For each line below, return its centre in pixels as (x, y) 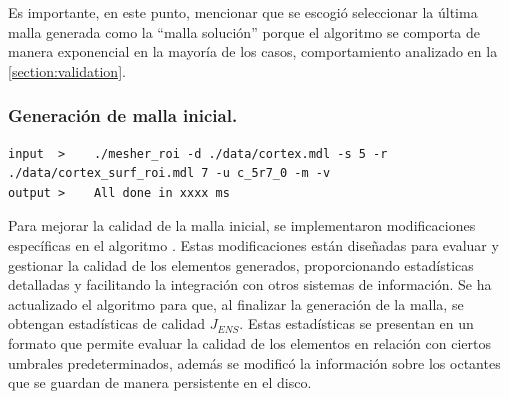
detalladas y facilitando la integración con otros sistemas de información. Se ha (250, 284)
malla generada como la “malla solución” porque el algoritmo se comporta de (244, 31)
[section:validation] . (67, 70)
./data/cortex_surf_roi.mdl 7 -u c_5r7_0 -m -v (169, 173)
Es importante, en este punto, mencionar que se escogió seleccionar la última (243, 12)
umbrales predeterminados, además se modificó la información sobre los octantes (254, 362)
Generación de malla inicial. (123, 115)
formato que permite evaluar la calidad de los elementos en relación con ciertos (249, 342)
